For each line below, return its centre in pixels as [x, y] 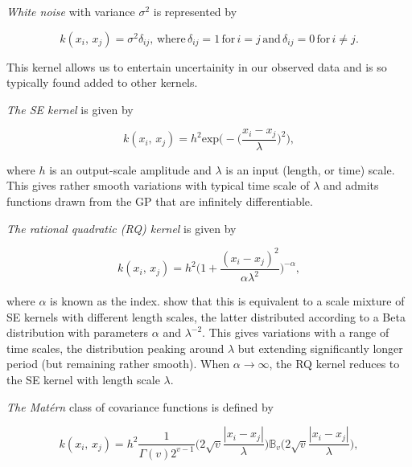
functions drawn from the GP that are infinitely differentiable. [160, 201]
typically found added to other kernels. [102, 82]
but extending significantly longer [320, 348]
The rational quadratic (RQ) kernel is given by [122, 228]
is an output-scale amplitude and [130, 169]
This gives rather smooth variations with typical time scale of [158, 185]
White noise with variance [71, 11]
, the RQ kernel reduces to [334, 364]
